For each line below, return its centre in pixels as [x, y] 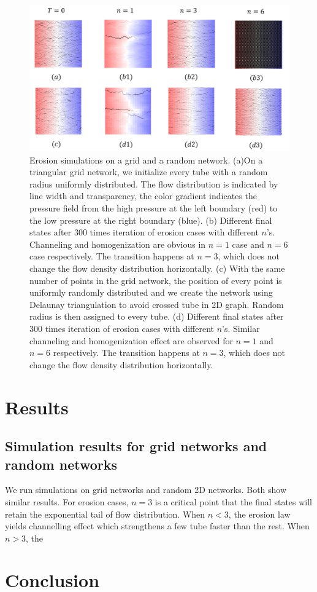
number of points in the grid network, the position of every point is [156, 280]
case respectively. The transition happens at [112, 256]
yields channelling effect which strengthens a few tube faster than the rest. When [157, 526]
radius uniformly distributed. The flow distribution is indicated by [154, 184]
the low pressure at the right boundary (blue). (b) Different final [151, 220]
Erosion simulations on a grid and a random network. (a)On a [146, 160]
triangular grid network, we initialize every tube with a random [149, 172]
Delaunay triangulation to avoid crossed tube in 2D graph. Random [157, 304]
